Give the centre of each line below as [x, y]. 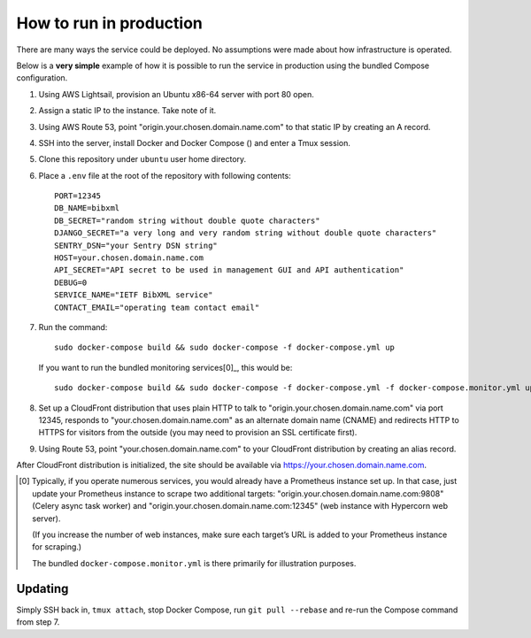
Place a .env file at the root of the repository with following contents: [165, 175]
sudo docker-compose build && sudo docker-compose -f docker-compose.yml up [225, 348]
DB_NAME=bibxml [87, 208]
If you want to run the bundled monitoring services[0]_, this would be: [165, 367]
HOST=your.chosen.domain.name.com [129, 258]
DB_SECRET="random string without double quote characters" [187, 220]
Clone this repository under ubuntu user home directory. [142, 159]
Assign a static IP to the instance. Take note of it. [127, 111]
